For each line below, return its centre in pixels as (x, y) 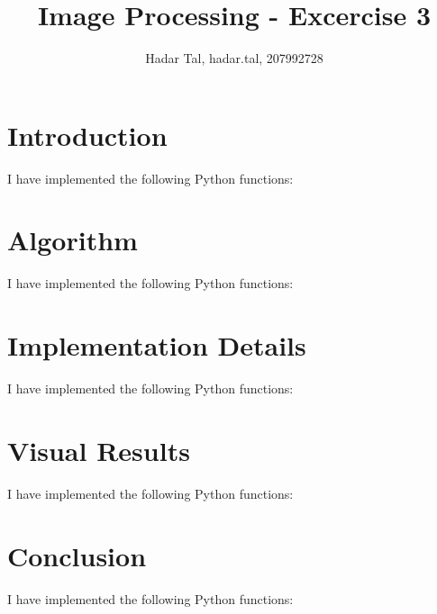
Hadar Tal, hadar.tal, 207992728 (234, 58)
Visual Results (99, 450)
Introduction (87, 135)
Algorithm (73, 240)
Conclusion (77, 555)
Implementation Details (157, 345)
